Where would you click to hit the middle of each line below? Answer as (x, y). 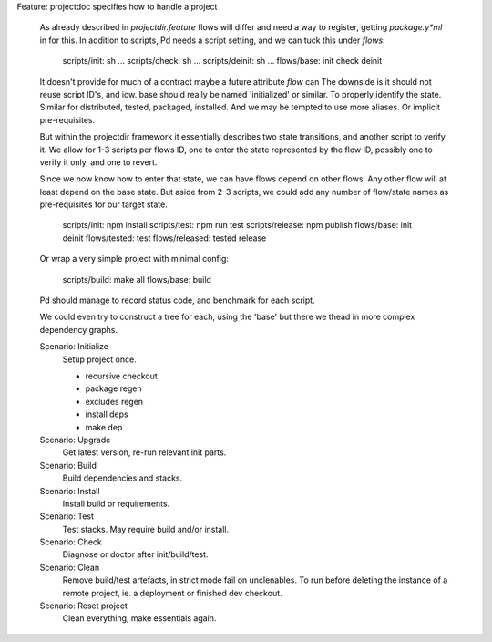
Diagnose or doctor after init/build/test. (135, 554)
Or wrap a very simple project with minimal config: (134, 259)
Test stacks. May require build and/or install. (146, 529)
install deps (107, 414)
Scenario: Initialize (74, 347)
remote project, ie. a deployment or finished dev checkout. (172, 593)
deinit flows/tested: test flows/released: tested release (164, 238)
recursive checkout (122, 376)
